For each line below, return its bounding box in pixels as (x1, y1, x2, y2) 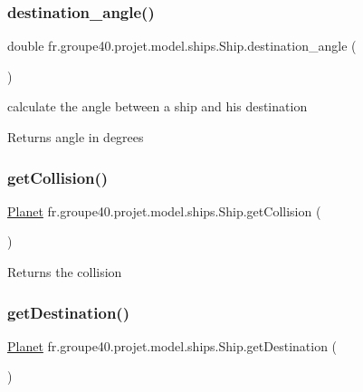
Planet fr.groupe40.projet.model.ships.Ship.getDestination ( (7, 336, 338, 355)
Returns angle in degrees (7, 128, 144, 146)
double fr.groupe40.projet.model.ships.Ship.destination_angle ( (7, 36, 357, 55)
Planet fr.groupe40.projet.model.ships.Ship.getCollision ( (7, 201, 321, 220)
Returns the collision (7, 263, 122, 281)
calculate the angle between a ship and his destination (7, 97, 308, 116)
